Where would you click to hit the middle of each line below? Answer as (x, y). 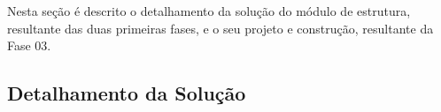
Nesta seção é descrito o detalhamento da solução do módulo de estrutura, (209, 11)
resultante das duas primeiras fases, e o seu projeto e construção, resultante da (220, 28)
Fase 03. (29, 45)
